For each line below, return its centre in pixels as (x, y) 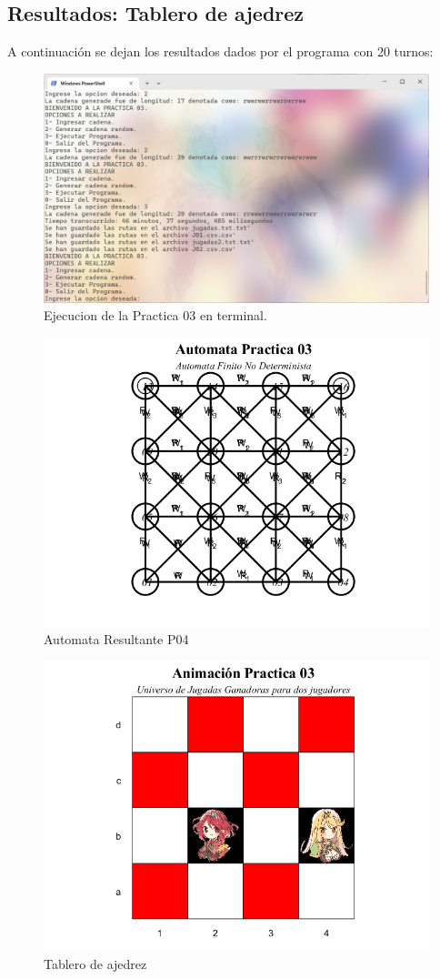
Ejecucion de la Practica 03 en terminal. (155, 315)
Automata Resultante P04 (116, 639)
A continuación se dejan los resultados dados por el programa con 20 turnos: (220, 51)
